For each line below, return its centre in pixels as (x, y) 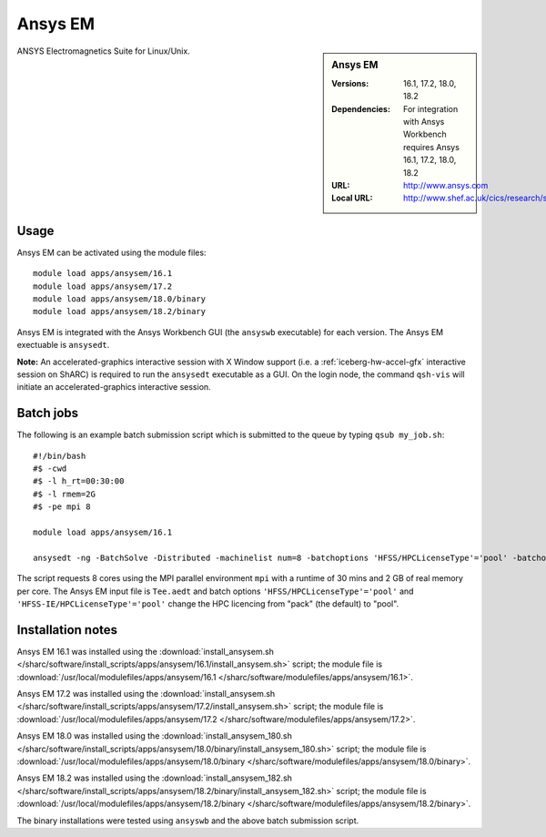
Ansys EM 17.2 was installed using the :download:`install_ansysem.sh (146, 694)
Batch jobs (48, 413)
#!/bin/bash (60, 456)
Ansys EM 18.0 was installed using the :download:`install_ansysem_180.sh (155, 736)
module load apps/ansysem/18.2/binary (120, 311)
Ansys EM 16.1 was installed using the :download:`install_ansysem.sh (146, 651)
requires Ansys (431, 147)
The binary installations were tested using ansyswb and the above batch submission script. (188, 821)
